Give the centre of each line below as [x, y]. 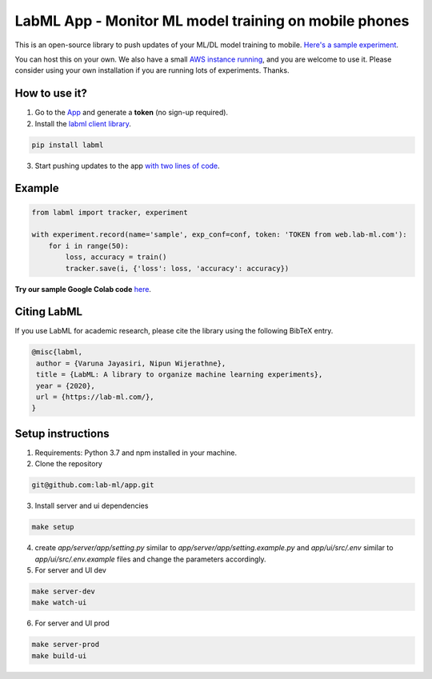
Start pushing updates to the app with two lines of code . [127, 166]
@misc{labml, [57, 352]
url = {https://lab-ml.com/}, [96, 397]
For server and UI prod [72, 623]
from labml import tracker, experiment [110, 212]
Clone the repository [69, 464]
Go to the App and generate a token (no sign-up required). [131, 113]
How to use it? [51, 93]
